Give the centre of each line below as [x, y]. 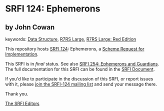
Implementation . [22, 54]
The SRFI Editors [22, 103]
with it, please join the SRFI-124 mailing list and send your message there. [81, 84]
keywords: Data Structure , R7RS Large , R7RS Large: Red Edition [71, 39]
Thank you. [17, 94]
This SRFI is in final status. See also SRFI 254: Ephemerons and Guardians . [82, 64]
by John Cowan [30, 27]
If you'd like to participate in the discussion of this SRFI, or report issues [79, 79]
